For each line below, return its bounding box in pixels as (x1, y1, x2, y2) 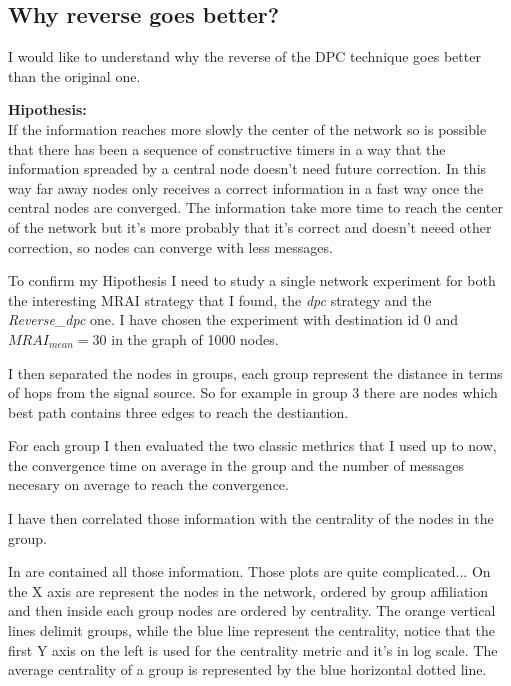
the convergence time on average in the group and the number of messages (8, 454, 465, 475)
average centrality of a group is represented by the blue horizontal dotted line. (8, 659, 487, 680)
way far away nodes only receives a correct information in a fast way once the (8, 177, 484, 198)
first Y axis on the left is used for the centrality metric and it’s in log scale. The (8, 639, 498, 660)
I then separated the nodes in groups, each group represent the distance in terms (8, 362, 503, 383)
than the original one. (8, 65, 141, 86)
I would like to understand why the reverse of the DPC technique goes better (8, 46, 481, 67)
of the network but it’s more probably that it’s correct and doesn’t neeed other (8, 216, 492, 237)
